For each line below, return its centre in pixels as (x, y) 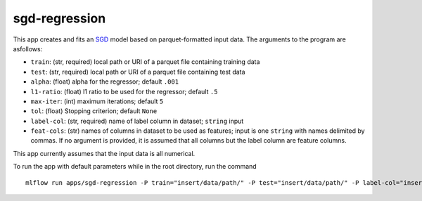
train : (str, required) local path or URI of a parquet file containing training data (145, 62)
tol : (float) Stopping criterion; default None (94, 111)
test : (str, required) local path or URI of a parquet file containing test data (138, 72)
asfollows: (28, 48)
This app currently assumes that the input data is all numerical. (104, 153)
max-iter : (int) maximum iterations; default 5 (97, 101)
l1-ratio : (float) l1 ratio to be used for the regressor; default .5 (124, 91)
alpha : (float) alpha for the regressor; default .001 (105, 82)
